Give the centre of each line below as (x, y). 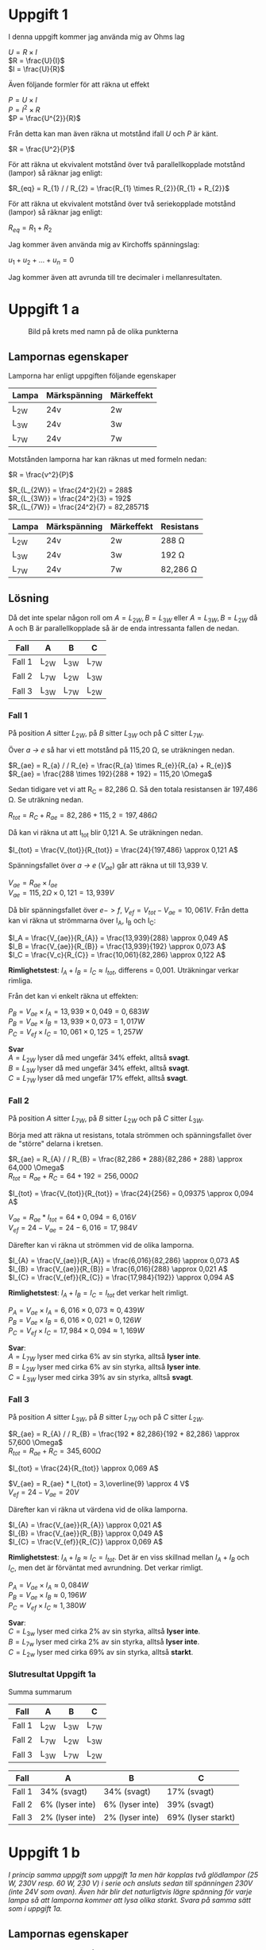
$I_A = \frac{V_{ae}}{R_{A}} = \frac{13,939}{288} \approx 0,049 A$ (118, 938)
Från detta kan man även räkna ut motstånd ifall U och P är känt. (113, 134)
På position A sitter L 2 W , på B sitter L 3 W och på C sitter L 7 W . (106, 734)
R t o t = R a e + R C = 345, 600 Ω (55, 1452)
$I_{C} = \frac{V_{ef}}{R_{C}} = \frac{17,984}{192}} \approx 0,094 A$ (121, 1277)
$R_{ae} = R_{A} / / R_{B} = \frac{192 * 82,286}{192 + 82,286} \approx (124, 1434)
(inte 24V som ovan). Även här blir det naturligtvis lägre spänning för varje (130, 1892)
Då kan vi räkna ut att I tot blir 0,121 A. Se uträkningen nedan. (106, 833)
